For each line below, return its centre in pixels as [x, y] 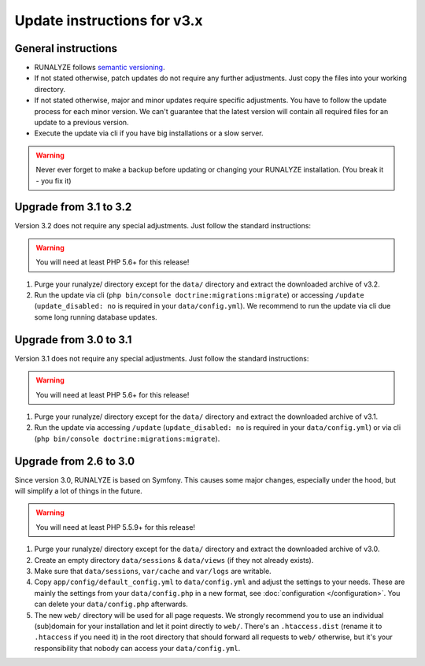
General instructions [66, 48]
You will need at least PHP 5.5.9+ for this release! [116, 527]
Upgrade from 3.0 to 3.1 [73, 340]
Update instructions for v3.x [109, 20]
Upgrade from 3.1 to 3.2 [73, 207]
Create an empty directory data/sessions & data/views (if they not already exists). [174, 560]
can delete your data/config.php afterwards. [111, 604]
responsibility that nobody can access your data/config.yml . [137, 648]
